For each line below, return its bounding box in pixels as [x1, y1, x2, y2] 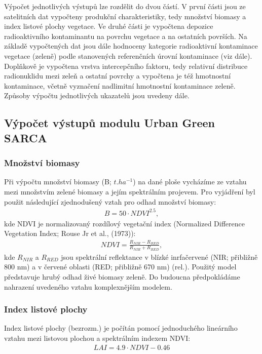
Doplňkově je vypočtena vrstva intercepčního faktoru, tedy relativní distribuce [4, 60, 248, 71]
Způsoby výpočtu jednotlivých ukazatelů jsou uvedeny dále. [4, 90, 190, 101]
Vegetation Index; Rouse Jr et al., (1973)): [4, 228, 136, 239]
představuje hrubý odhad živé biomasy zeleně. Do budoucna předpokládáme [4, 271, 240, 282]
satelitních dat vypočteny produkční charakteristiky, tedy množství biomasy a [4, 11, 246, 21]
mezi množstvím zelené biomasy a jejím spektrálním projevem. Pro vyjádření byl [4, 186, 255, 196]
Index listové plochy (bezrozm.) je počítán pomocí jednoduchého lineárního [4, 323, 238, 333]
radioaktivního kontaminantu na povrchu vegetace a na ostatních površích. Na [4, 30, 247, 41]
